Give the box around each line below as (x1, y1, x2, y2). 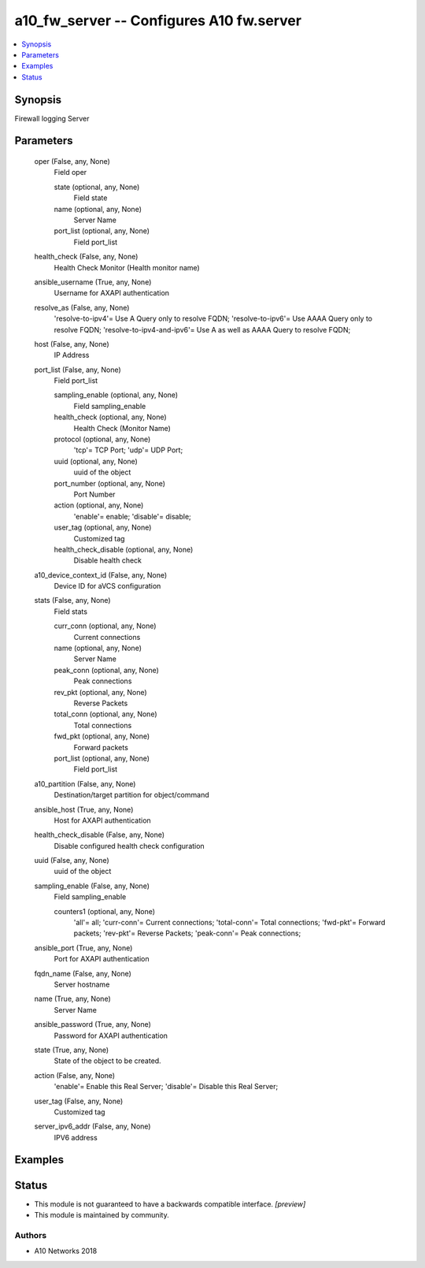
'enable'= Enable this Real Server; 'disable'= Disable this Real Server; (54, 1082, 279, 1091)
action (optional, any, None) (54, 500, 144, 510)
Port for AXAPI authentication (54, 954, 150, 964)
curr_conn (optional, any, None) (54, 621, 157, 630)
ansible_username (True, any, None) (34, 277, 152, 287)
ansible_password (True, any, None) (34, 1020, 151, 1029)
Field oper (54, 168, 87, 177)
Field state (73, 193, 108, 203)
